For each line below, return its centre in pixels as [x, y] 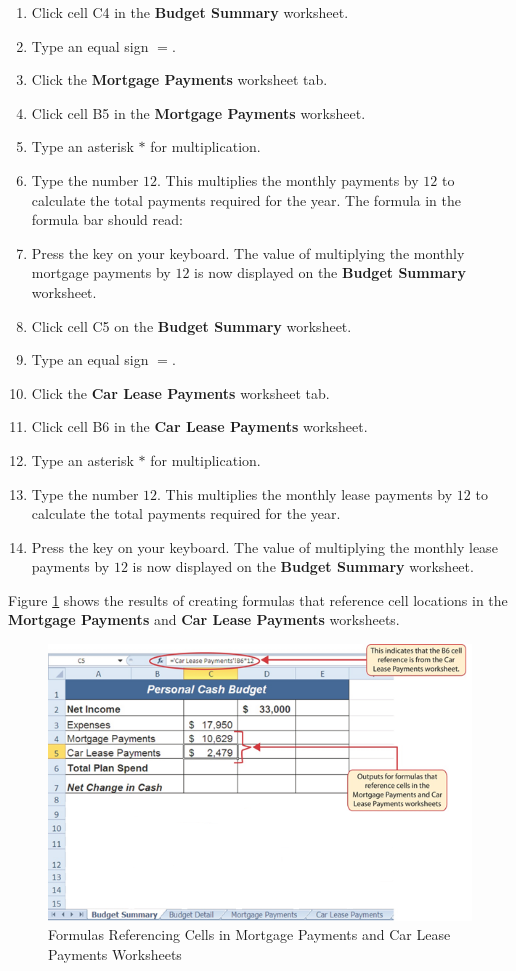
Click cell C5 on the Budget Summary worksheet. [191, 325]
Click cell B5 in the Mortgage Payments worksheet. [198, 112]
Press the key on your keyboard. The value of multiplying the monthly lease [264, 546]
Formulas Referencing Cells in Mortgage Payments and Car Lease [249, 934]
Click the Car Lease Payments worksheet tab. [180, 392]
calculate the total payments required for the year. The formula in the [246, 199]
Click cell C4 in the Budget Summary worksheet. [190, 12]
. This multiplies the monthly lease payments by [305, 493]
